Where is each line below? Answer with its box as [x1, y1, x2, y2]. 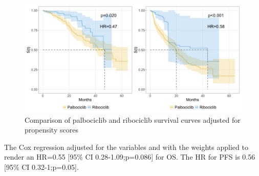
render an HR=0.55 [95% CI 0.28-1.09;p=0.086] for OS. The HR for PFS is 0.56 [4, 151, 255, 162]
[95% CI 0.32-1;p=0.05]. [4, 161, 79, 172]
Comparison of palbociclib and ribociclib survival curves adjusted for [25, 114, 241, 125]
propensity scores [25, 124, 78, 135]
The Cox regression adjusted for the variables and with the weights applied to [4, 141, 248, 152]
